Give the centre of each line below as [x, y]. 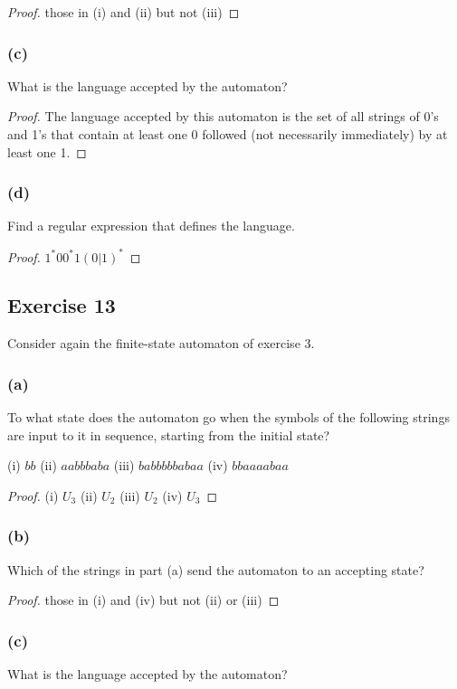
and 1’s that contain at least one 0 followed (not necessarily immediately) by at [228, 134]
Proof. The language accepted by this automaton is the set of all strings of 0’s [223, 116]
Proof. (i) [33, 495]
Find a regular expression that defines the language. [151, 226]
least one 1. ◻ [47, 151]
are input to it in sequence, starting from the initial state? [169, 434]
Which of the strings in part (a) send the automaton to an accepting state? [216, 569]
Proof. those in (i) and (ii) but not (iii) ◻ [124, 12]
